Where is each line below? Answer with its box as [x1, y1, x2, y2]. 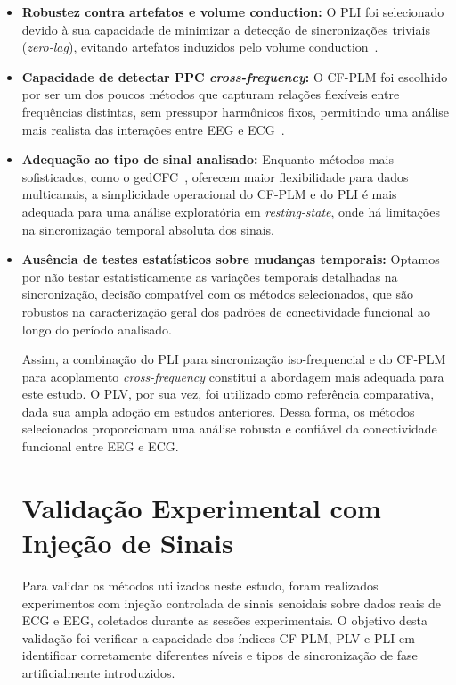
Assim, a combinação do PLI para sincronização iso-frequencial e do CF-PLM [21, 350, 446, 368]
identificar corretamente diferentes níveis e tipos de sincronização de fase [21, 646, 418, 664]
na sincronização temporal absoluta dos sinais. [21, 219, 274, 238]
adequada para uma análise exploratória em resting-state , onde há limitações [21, 202, 441, 220]
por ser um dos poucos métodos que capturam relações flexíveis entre [21, 85, 400, 103]
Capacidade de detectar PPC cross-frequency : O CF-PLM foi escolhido [21, 67, 448, 86]
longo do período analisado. [21, 319, 172, 338]
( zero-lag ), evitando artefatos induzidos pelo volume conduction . [21, 37, 379, 56]
